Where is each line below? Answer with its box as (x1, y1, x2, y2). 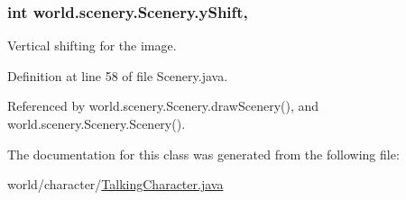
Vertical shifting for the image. (7, 36, 177, 55)
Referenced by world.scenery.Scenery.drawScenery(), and (7, 96, 319, 115)
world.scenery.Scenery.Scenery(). (7, 114, 186, 132)
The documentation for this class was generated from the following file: (7, 144, 400, 163)
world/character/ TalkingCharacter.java (7, 175, 224, 194)
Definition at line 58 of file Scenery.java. (7, 66, 228, 85)
